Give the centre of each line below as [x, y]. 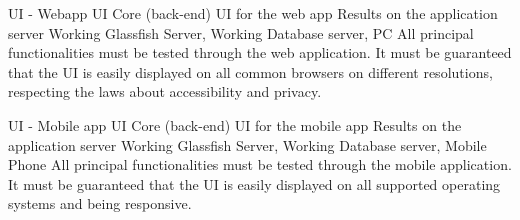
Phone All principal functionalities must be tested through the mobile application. [260, 164]
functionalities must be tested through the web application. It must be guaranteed [260, 52]
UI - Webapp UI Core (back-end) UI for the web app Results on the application [253, 13]
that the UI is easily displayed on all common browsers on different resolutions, [250, 71]
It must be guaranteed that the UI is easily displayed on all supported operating [254, 183]
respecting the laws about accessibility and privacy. [165, 91]
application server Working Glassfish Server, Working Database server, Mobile [247, 144]
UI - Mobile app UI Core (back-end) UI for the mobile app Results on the [235, 124]
